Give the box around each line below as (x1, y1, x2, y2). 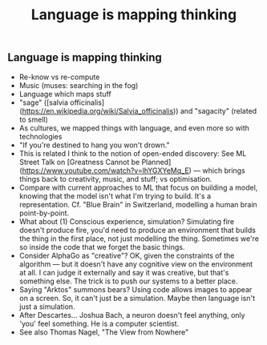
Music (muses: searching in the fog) (18, 80, 139, 90)
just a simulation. (18, 302, 75, 311)
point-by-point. (18, 208, 70, 218)
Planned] (141, 157, 172, 166)
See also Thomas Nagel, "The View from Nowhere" (18, 327, 189, 337)
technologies (18, 131, 63, 141)
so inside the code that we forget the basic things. (18, 242, 185, 251)
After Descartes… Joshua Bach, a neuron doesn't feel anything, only (18, 310, 245, 319)
